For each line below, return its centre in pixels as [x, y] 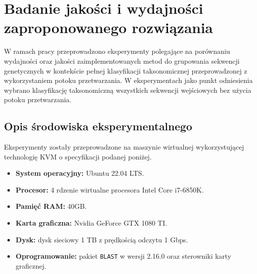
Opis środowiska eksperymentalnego [98, 126]
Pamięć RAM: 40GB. [51, 206]
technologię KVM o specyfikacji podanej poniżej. [78, 156]
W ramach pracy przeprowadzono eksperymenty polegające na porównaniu [117, 51]
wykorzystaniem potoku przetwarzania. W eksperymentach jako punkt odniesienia [128, 80]
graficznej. [31, 265]
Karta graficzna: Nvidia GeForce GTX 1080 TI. [91, 223]
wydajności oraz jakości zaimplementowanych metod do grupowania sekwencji [122, 60]
